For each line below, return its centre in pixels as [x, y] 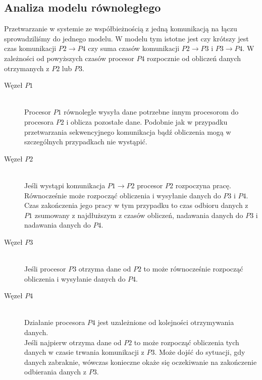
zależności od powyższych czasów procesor [69, 58]
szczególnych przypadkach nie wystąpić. [86, 142]
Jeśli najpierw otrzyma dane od [73, 342]
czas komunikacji [30, 48]
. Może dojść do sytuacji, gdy [200, 352]
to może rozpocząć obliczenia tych [187, 342]
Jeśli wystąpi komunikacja [65, 185]
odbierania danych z [55, 372]
